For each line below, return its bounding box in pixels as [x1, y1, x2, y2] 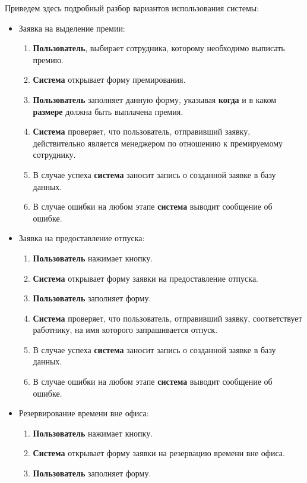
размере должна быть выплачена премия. [33, 105, 183, 117]
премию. [33, 53, 64, 66]
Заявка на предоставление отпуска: [18, 232, 145, 244]
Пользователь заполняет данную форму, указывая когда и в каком [33, 93, 277, 105]
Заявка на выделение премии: [18, 21, 125, 34]
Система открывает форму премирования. [33, 73, 186, 86]
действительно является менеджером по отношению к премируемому [33, 136, 283, 149]
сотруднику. [33, 148, 76, 161]
